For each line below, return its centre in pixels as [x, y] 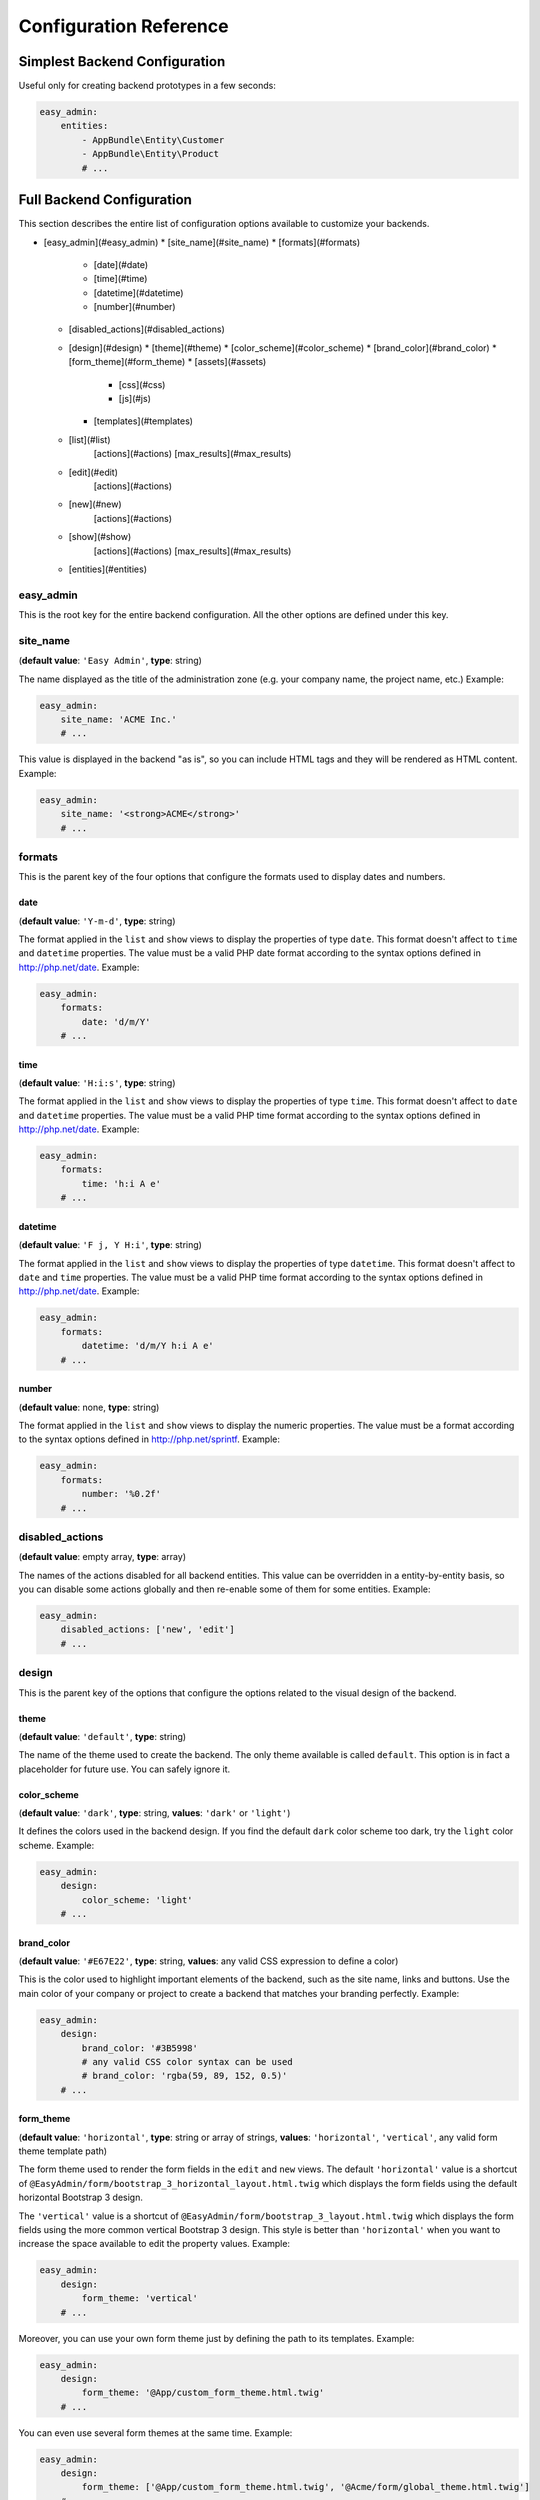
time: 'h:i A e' [121, 1183]
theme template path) [63, 2151]
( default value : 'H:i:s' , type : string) [97, 1082]
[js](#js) [135, 399]
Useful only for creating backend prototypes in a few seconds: [147, 86]
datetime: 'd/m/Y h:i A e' [147, 1346]
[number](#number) [134, 307]
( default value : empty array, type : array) [102, 1557]
